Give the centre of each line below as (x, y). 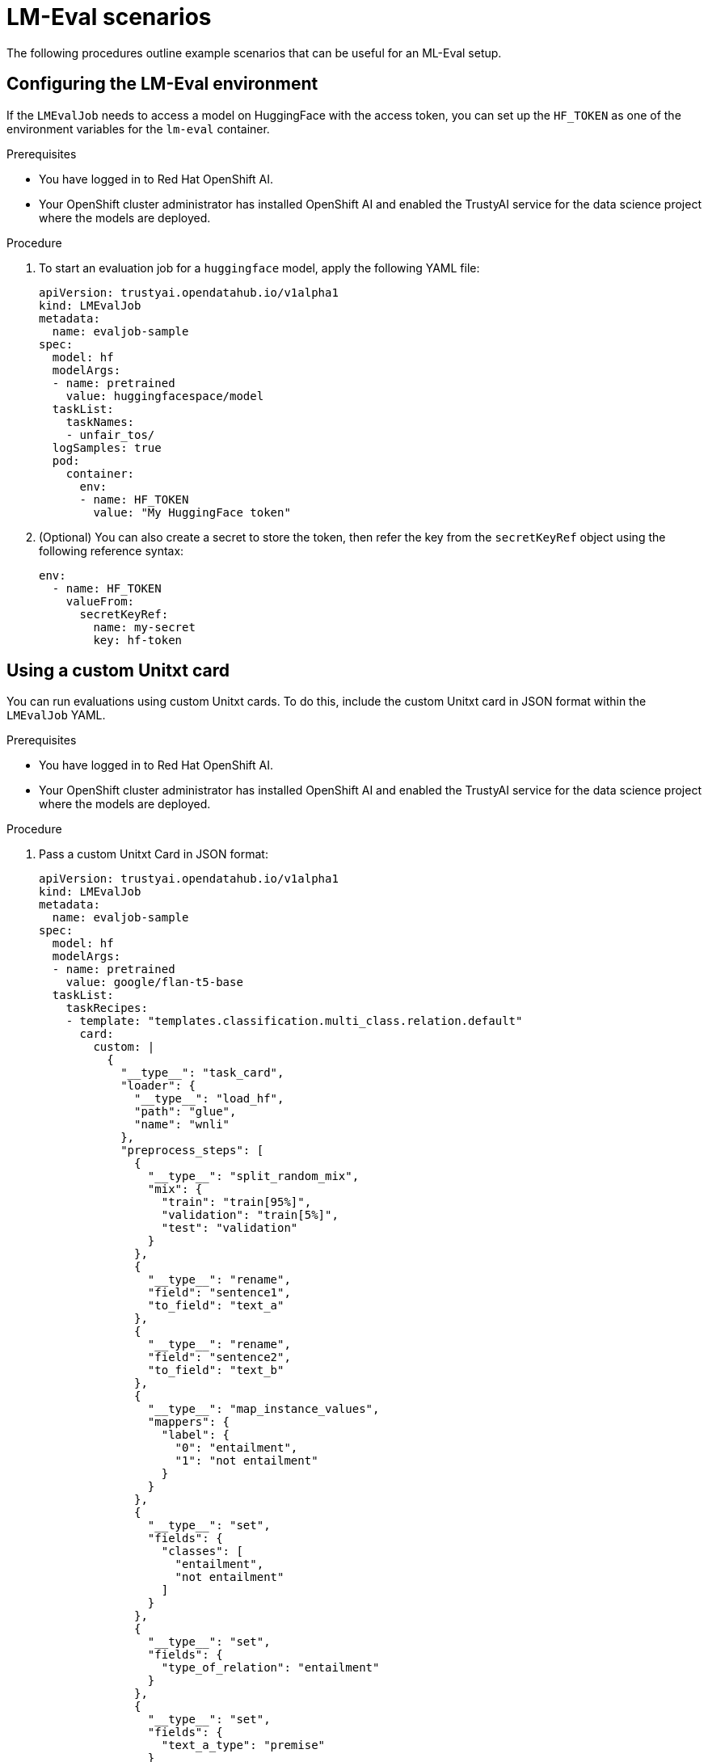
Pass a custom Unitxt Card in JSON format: (154, 854)
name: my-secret (144, 627)
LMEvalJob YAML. (56, 715)
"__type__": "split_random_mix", (253, 1176)
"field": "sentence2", (219, 1357)
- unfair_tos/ (110, 434)
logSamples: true (107, 447)
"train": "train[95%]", (236, 1202)
